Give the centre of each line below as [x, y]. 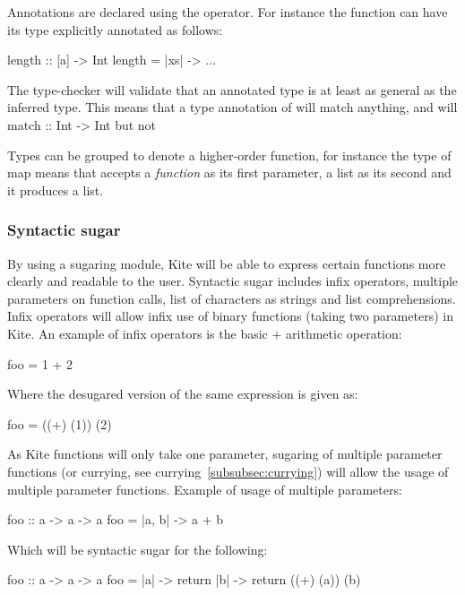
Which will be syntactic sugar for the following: [138, 549]
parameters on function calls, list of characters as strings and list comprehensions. [232, 298]
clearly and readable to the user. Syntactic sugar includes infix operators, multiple [233, 281]
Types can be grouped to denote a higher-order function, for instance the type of [229, 155]
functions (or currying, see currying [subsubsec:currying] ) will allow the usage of [228, 471]
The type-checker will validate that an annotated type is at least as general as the [232, 89]
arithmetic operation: [344, 333]
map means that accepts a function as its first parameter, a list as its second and [229, 172]
